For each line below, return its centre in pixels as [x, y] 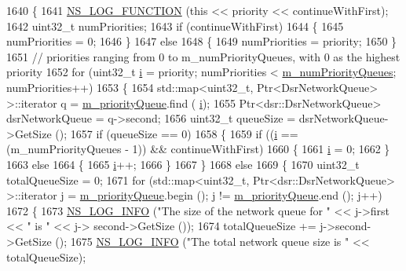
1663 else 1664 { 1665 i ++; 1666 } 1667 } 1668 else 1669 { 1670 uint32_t [183, 164]
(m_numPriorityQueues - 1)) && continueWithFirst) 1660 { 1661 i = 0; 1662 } [198, 149]
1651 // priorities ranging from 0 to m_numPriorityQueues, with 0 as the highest [203, 56]
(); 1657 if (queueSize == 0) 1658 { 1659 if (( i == [177, 133]
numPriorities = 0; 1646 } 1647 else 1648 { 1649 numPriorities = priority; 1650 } [202, 41]
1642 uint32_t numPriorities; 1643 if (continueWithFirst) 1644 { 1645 [175, 26]
